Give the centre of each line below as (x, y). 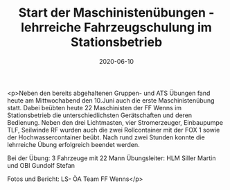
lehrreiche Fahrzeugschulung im (116, 27)
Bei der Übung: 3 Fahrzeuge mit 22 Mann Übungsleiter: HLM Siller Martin (112, 158)
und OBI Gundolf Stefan (41, 165)
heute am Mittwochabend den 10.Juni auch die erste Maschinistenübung (111, 100)
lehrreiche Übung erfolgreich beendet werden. (73, 144)
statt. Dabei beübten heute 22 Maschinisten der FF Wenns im (95, 107)
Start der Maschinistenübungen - (116, 13)
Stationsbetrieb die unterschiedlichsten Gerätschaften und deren (100, 115)
